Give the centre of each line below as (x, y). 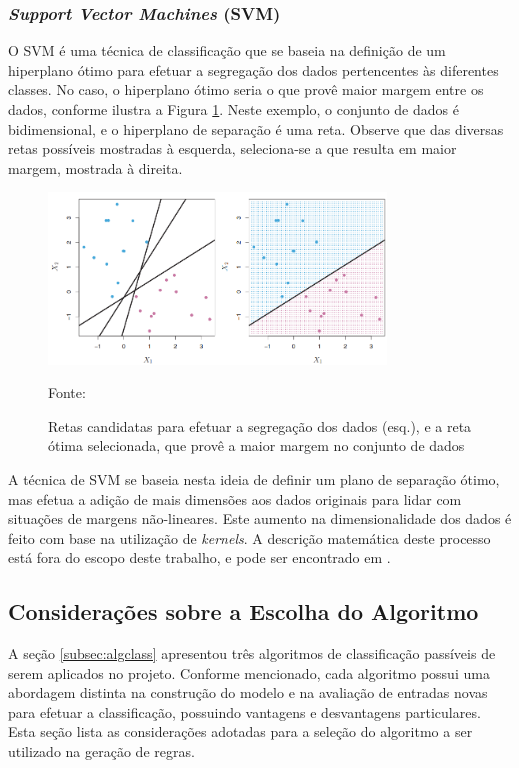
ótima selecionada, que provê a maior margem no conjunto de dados (256, 445)
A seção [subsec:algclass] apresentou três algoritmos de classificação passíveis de (252, 653)
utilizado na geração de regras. (101, 751)
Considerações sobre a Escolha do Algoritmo (243, 611)
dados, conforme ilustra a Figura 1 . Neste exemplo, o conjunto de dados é (233, 109)
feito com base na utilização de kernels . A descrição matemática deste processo (249, 537)
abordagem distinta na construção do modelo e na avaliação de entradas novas (248, 692)
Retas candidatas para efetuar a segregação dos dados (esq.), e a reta (260, 425)
